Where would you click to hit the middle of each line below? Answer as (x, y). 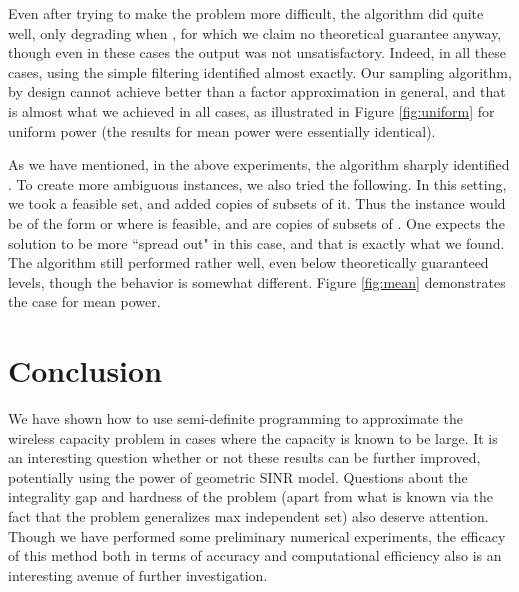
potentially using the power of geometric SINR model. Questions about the (238, 476)
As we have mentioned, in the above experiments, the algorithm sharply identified (259, 164)
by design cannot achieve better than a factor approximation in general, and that (257, 91)
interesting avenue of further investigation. (138, 574)
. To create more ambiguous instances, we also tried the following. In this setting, (257, 183)
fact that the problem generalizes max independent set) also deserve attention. (248, 516)
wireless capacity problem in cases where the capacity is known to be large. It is (253, 437)
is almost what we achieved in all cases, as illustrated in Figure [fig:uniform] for (251, 110)
